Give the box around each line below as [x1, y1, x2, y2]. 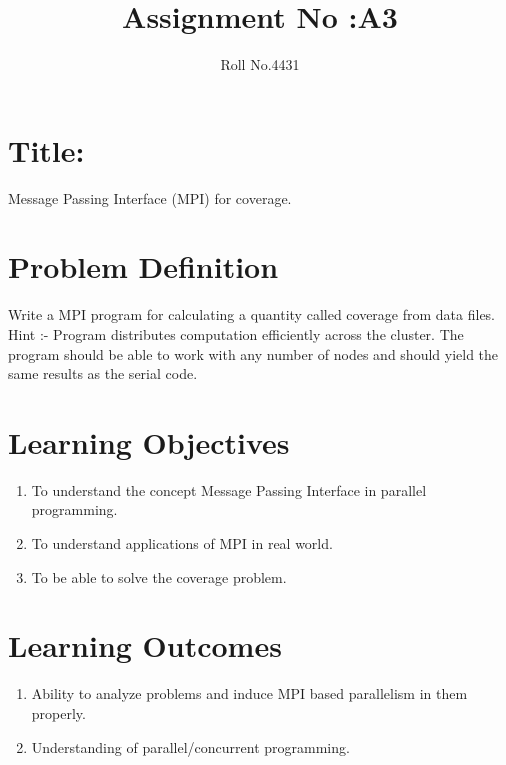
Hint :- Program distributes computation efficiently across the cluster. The [8, 323, 464, 344]
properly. [31, 702, 86, 723]
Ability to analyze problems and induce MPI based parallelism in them [31, 683, 468, 704]
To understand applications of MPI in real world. [31, 533, 333, 554]
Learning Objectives [8, 421, 290, 462]
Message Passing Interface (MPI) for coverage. [8, 187, 292, 208]
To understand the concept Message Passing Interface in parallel [31, 479, 427, 500]
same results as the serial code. [8, 363, 198, 384]
